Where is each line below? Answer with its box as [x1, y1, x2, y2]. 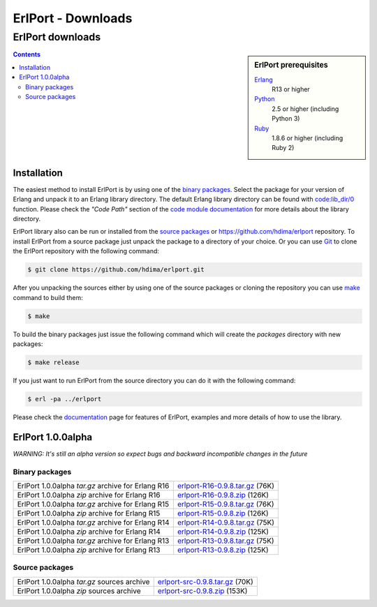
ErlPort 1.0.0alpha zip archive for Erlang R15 [17, 508, 161, 518]
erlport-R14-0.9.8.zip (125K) [177, 527, 269, 537]
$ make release [27, 358, 80, 366]
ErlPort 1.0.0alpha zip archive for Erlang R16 [17, 490, 161, 500]
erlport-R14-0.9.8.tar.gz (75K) [177, 517, 275, 527]
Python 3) [272, 114, 300, 123]
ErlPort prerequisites [254, 60, 328, 70]
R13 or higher [272, 85, 310, 93]
